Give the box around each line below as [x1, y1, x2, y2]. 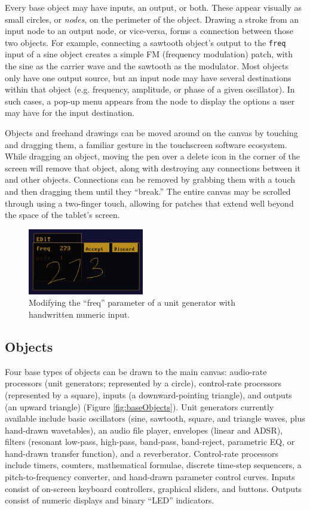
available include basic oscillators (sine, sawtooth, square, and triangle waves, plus [5, 412, 305, 425]
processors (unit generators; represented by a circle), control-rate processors [5, 377, 282, 389]
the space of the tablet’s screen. [5, 208, 120, 221]
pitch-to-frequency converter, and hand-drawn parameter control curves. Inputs [5, 471, 295, 483]
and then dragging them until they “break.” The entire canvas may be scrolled [5, 185, 291, 197]
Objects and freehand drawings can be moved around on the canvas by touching [5, 127, 298, 139]
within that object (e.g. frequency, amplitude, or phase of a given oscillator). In [5, 83, 295, 96]
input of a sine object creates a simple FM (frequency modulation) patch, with [5, 48, 293, 60]
